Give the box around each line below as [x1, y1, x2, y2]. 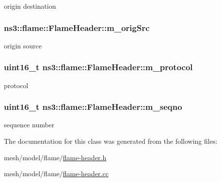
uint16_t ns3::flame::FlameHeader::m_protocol [4, 61, 193, 73]
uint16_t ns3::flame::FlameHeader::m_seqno [4, 101, 182, 113]
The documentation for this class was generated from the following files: [4, 136, 218, 146]
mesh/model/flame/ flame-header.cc [4, 168, 109, 179]
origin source [4, 40, 42, 50]
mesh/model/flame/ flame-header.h [4, 152, 107, 162]
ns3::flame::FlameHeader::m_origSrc [4, 21, 150, 33]
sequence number [4, 120, 55, 130]
